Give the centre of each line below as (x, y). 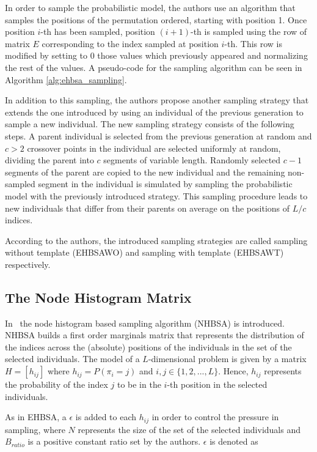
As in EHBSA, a (36, 417)
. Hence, (233, 371)
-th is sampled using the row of (249, 31)
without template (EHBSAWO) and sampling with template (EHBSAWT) (144, 252)
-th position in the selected (217, 384)
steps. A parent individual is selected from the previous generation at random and (158, 135)
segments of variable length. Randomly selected (192, 160)
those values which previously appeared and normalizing (202, 55)
